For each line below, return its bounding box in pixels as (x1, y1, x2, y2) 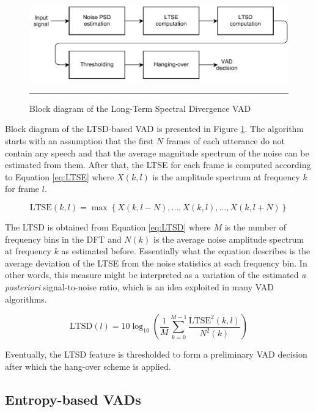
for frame (5, 182, 40, 195)
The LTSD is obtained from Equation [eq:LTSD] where (5, 221, 211, 234)
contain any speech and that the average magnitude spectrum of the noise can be (5, 146, 309, 159)
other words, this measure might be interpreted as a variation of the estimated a (5, 268, 306, 281)
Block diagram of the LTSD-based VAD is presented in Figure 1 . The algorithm (5, 122, 304, 135)
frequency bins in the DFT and (5, 232, 122, 245)
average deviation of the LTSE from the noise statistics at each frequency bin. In (5, 256, 307, 269)
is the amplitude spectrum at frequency (152, 170, 300, 183)
